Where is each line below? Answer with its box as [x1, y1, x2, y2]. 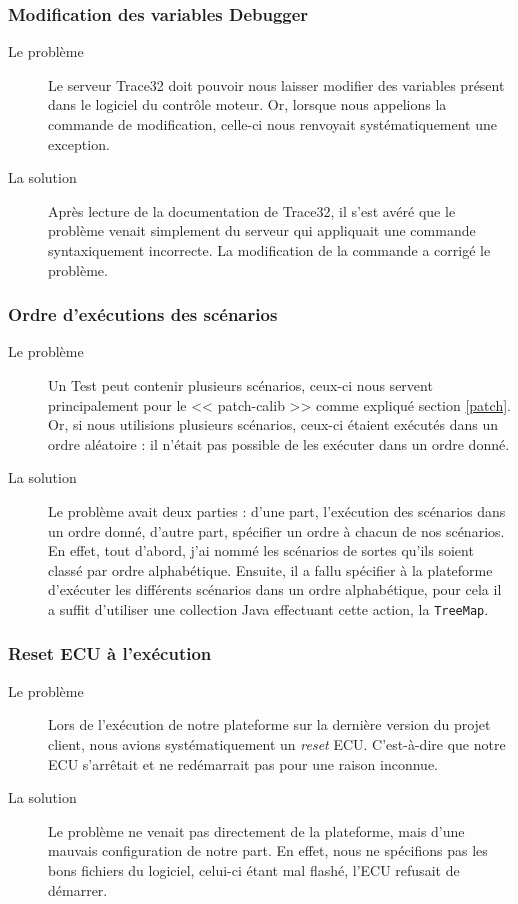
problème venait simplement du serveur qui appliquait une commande [48, 220, 476, 241]
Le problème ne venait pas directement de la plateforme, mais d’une [48, 820, 465, 841]
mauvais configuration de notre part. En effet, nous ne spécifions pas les [48, 840, 488, 861]
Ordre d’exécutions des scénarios [8, 302, 278, 327]
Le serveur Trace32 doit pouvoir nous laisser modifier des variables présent [48, 74, 505, 95]
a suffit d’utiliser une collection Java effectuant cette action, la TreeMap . [48, 598, 489, 619]
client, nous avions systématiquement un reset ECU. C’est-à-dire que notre [48, 733, 506, 754]
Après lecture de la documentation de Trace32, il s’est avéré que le [48, 200, 456, 221]
